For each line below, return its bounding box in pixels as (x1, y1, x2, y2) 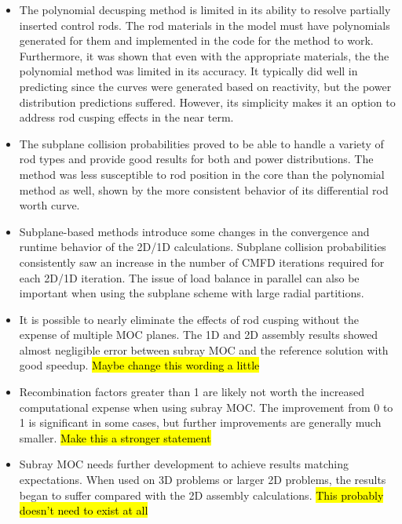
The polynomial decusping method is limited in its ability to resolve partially (19, 2, 391, 17)
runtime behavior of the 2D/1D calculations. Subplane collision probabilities (19, 238, 386, 255)
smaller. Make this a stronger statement (19, 429, 211, 446)
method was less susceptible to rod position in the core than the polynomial (19, 166, 385, 182)
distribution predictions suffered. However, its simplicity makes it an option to (19, 93, 396, 110)
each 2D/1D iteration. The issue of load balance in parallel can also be (19, 269, 360, 286)
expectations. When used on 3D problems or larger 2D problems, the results (19, 471, 386, 488)
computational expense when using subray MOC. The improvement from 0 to (19, 398, 393, 415)
